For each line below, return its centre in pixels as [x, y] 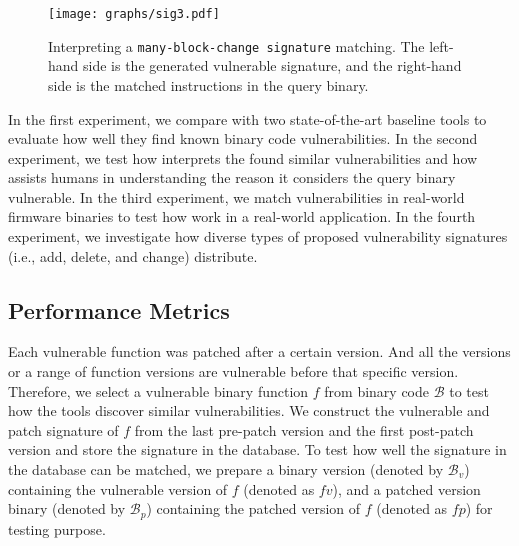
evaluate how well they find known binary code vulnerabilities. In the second [243, 138]
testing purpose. [57, 528]
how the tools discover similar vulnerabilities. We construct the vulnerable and [249, 410]
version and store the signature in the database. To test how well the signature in [257, 449]
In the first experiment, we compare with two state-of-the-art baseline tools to [247, 118]
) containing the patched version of [253, 508]
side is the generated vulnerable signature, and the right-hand [272, 65]
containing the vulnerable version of [118, 488]
